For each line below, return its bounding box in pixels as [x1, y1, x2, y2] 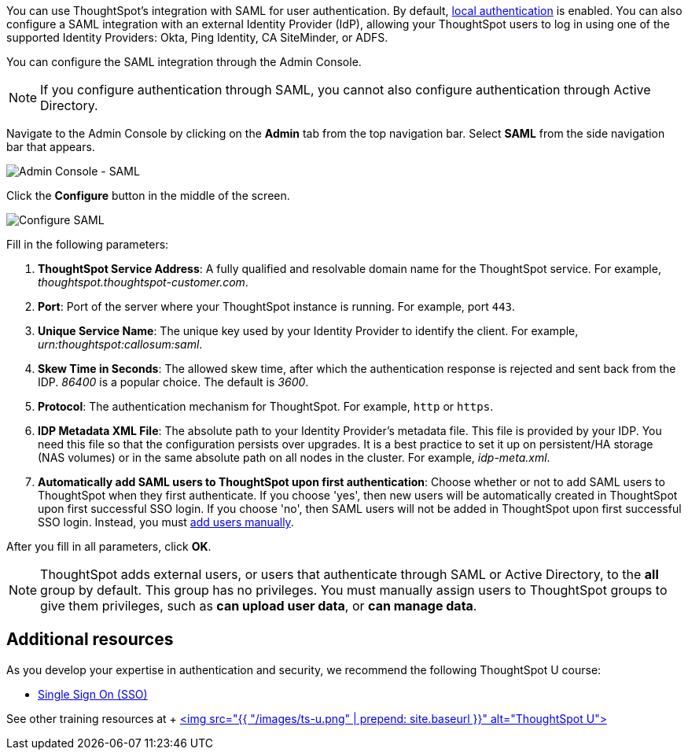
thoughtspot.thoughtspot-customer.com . [38, 275, 248, 289]
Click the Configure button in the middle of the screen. [6, 189, 290, 202]
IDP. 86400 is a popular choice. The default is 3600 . [38, 375, 309, 389]
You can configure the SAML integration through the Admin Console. [6, 55, 362, 68]
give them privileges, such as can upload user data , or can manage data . [40, 598, 477, 614]
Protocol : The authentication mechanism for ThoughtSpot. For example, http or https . [38, 400, 494, 413]
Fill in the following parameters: [6, 238, 169, 251]
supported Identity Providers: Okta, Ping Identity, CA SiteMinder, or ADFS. [6, 31, 388, 44]
